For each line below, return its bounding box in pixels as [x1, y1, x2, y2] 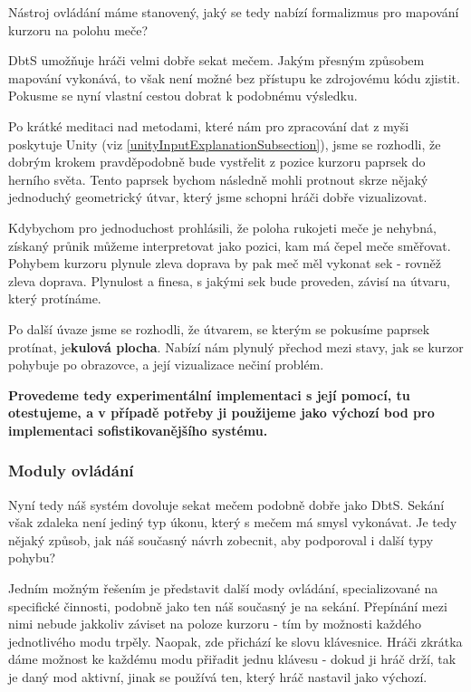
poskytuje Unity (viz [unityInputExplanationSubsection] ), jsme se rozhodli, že [8, 134, 441, 153]
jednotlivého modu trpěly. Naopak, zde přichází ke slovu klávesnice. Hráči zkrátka [8, 631, 463, 650]
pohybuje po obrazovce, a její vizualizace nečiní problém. [8, 355, 324, 374]
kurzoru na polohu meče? [8, 20, 149, 39]
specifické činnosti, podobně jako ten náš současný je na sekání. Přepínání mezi [8, 596, 447, 615]
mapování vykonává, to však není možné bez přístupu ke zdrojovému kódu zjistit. [8, 68, 460, 87]
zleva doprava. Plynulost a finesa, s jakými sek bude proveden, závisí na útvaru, [8, 271, 450, 290]
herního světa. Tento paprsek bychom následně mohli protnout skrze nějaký [8, 169, 428, 188]
